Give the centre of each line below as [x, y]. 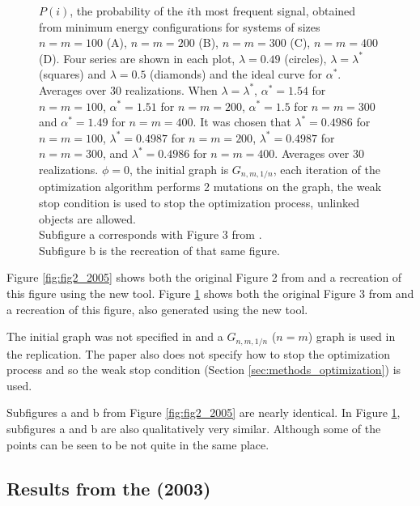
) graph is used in [352, 336]
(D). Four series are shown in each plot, [137, 58]
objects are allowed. [87, 218]
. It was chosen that [242, 122]
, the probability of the [126, 11]
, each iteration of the [327, 169]
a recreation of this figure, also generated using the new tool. [157, 309]
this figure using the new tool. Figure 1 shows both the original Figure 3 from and [210, 293]
